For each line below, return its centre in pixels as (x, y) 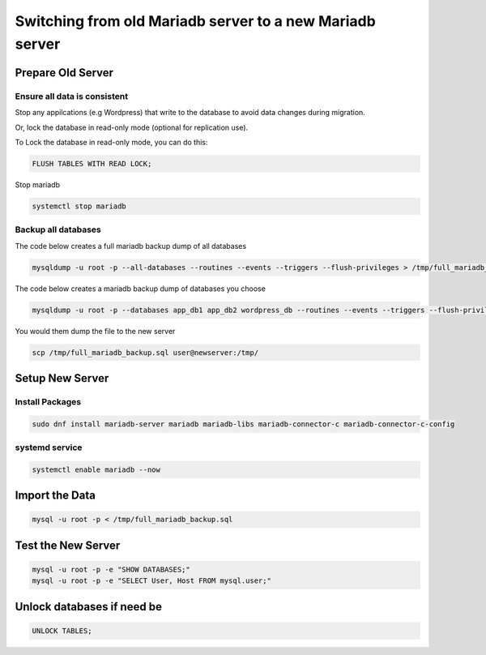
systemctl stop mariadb (79, 206)
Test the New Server (68, 545)
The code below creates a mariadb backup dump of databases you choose (141, 289)
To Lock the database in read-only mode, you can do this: (111, 142)
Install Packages (48, 401)
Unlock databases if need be (88, 607)
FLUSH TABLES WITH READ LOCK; (92, 163)
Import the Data (55, 496)
